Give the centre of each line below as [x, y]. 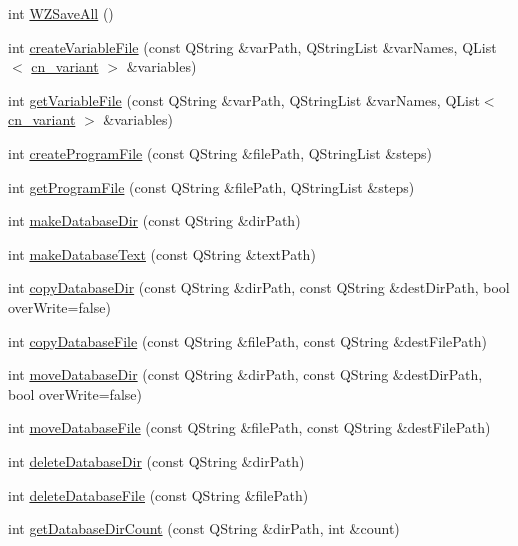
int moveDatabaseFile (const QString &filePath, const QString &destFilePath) [249, 427]
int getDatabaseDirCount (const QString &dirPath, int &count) [204, 528]
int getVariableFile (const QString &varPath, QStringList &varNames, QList [244, 99]
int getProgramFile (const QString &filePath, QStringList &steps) [211, 186]
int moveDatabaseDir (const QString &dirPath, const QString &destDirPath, [245, 374]
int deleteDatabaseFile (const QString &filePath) [158, 494]
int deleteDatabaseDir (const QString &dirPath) [156, 460]
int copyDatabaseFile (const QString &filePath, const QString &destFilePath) [247, 340]
